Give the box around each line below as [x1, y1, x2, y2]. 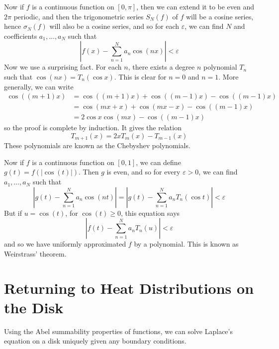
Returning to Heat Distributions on [4, 277, 254, 298]
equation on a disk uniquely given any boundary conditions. [4, 336, 186, 346]
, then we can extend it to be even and [136, 1, 255, 11]
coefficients [4, 30, 37, 41]
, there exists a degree [128, 62, 195, 72]
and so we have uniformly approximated [4, 239, 126, 249]
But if [4, 207, 22, 218]
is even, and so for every [106, 167, 181, 177]
